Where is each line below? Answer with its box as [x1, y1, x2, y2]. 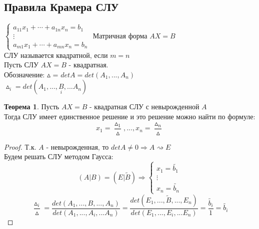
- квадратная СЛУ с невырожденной [89, 101, 199, 112]
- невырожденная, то [46, 141, 109, 152]
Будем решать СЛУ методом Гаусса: [4, 151, 113, 162]
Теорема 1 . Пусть [4, 101, 59, 112]
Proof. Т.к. [4, 141, 36, 152]
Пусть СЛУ [4, 59, 38, 70]
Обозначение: [4, 69, 45, 79]
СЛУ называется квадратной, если [4, 49, 108, 60]
